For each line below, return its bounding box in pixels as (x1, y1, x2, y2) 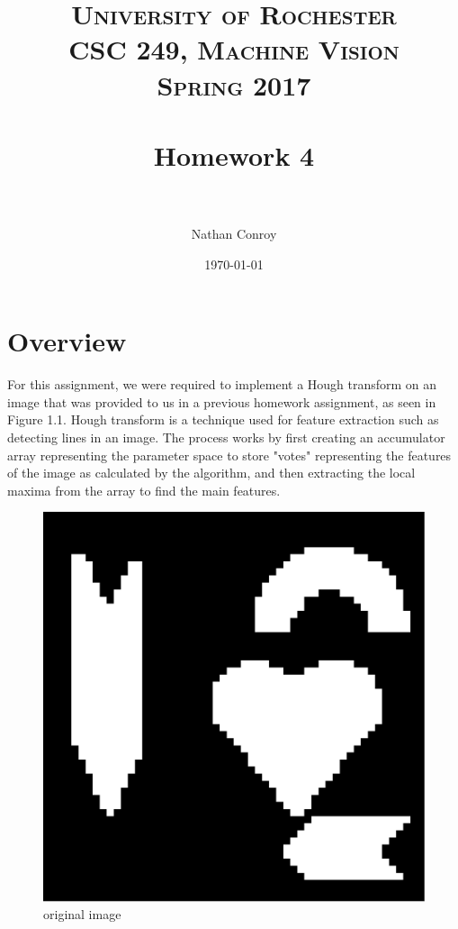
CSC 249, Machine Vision (68, 31, 400, 68)
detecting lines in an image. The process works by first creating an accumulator (7, 427, 445, 446)
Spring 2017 (157, 66, 311, 103)
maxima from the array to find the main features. (7, 480, 281, 499)
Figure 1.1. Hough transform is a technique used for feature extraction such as (7, 410, 439, 429)
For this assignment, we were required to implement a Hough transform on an (7, 375, 437, 394)
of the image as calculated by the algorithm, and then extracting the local (7, 463, 416, 482)
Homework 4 (153, 136, 315, 173)
